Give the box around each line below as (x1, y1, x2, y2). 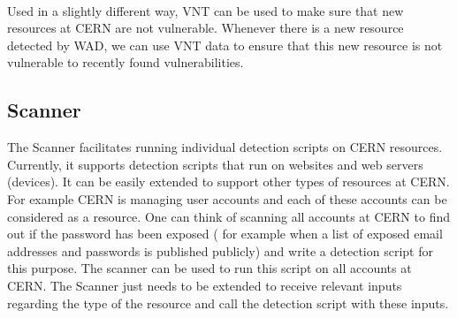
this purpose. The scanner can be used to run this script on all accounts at (7, 259, 412, 277)
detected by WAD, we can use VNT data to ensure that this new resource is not (7, 35, 443, 54)
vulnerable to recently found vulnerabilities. (7, 53, 244, 72)
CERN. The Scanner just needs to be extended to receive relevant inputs (7, 276, 402, 294)
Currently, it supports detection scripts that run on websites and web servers (7, 155, 423, 173)
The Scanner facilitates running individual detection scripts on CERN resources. (7, 138, 443, 156)
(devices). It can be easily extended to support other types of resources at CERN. (7, 172, 450, 191)
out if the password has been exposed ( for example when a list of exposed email (7, 224, 443, 243)
